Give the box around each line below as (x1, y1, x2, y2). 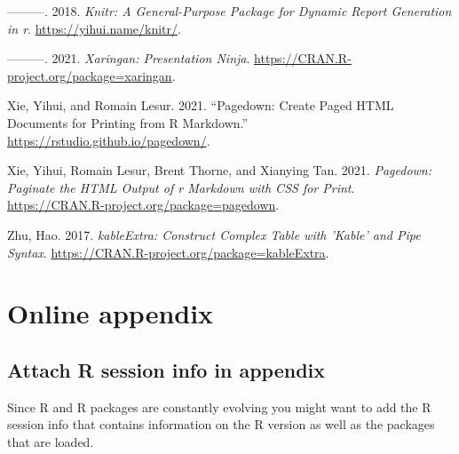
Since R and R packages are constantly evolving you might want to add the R (7, 397, 431, 416)
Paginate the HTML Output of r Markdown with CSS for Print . (7, 178, 355, 196)
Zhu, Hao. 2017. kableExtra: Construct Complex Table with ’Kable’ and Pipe (7, 225, 421, 243)
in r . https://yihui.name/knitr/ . (7, 19, 181, 37)
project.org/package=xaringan (7, 66, 172, 84)
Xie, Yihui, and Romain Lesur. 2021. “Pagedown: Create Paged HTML (7, 96, 394, 115)
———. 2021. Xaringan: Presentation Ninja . (7, 49, 250, 68)
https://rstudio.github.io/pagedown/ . (7, 131, 210, 149)
